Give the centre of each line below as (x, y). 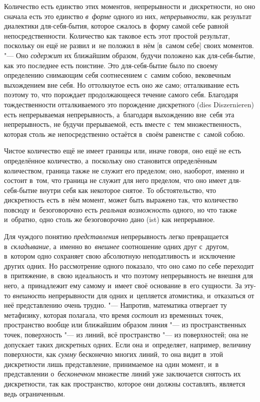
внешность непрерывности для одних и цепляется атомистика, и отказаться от (133, 295)
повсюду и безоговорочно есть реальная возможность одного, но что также (120, 209)
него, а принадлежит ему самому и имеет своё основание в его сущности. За (123, 285)
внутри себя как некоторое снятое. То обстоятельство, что (128, 190)
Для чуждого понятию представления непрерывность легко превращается (116, 236)
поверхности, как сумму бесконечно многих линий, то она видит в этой (114, 354)
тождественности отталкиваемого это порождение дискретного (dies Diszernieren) (129, 104)
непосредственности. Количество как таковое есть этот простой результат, (117, 35)
